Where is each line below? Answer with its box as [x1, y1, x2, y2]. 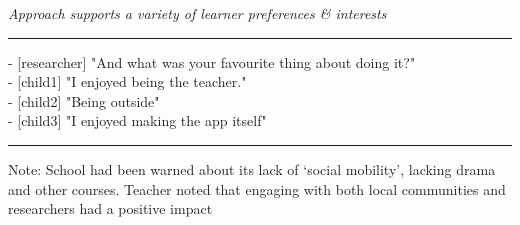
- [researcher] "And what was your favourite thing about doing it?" [8, 51, 416, 72]
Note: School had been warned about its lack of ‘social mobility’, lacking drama [8, 158, 496, 179]
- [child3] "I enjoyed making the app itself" [8, 110, 267, 131]
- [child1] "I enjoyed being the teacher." [8, 71, 247, 92]
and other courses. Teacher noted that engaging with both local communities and [8, 178, 506, 199]
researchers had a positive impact [8, 198, 213, 219]
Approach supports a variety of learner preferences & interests [8, 3, 387, 23]
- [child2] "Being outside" [8, 90, 160, 111]
